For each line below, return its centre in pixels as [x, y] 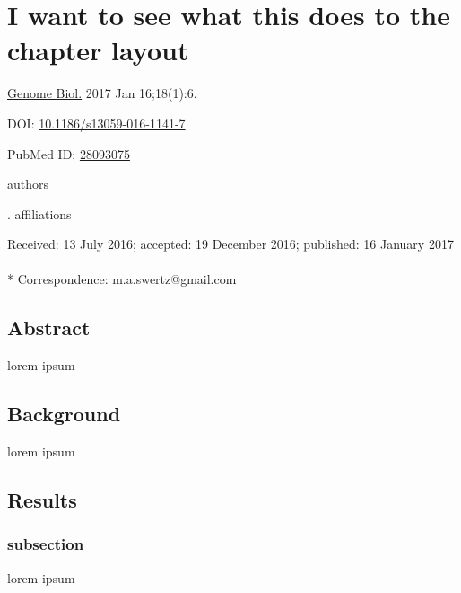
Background [64, 414]
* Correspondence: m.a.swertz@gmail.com [122, 279]
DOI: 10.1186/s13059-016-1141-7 [96, 123]
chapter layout [98, 50]
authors [28, 184]
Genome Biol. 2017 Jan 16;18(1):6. [102, 93]
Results [42, 500]
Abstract [49, 327]
